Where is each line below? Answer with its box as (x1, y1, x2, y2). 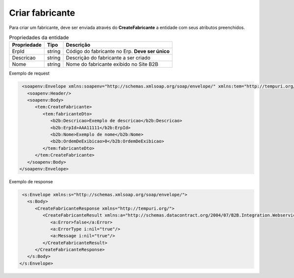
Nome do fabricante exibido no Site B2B (66, 61, 159, 68)
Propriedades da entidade (9, 34, 69, 41)
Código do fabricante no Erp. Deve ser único (66, 48, 170, 55)
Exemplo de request (9, 70, 50, 76)
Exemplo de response (9, 178, 53, 184)
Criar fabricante (9, 7, 75, 18)
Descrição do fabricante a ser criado (66, 55, 150, 61)
